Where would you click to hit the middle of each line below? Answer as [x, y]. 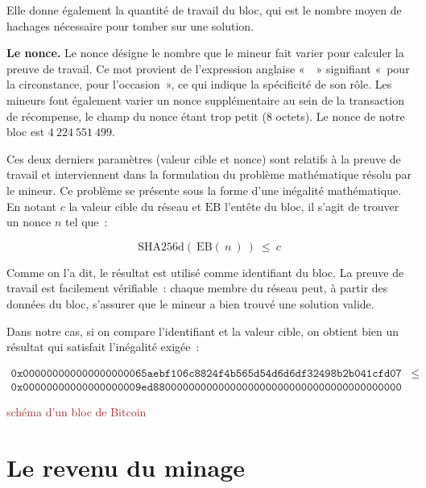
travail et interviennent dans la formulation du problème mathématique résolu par [209, 174]
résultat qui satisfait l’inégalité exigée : [103, 347]
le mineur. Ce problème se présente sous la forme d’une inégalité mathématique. [204, 190]
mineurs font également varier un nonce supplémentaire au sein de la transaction [205, 99]
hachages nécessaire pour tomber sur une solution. [130, 25]
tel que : [86, 222]
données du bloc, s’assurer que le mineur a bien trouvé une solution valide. [190, 303]
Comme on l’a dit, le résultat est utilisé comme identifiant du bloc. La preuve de [205, 272]
